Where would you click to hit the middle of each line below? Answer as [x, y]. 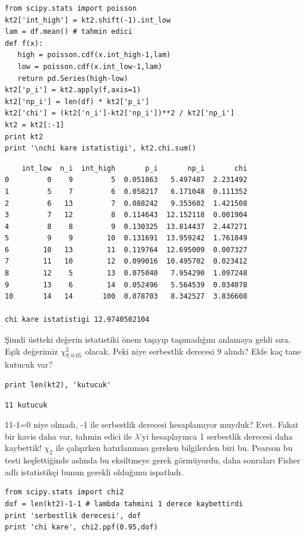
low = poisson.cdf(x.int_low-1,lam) [90, 66]
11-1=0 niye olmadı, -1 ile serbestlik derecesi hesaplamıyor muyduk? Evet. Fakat [152, 424]
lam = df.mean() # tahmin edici [69, 32]
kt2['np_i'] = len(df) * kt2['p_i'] [77, 101]
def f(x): [24, 43]
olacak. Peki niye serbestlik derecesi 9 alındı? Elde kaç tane [193, 351]
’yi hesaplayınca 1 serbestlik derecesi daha [216, 436]
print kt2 [24, 137]
